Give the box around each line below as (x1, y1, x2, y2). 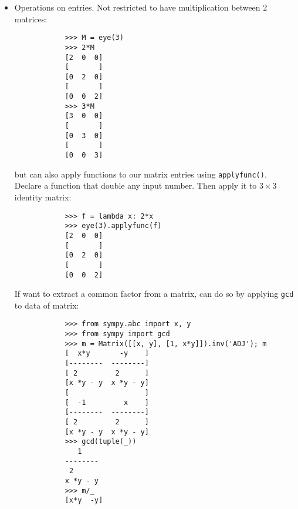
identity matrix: (14, 190, 72, 203)
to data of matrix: (14, 299, 79, 311)
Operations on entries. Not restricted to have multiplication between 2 (14, 1, 267, 13)
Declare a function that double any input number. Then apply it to (14, 179, 257, 192)
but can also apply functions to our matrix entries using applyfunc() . (14, 168, 267, 180)
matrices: (14, 12, 48, 25)
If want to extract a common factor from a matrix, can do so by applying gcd (14, 287, 294, 300)
